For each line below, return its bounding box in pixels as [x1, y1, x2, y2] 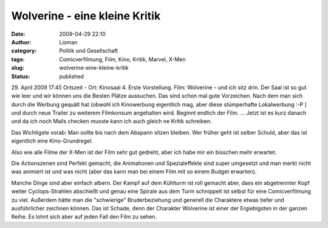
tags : [11, 55, 25, 63]
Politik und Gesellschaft [59, 47, 118, 55]
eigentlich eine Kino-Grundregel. [11, 137, 94, 145]
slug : [11, 64, 24, 72]
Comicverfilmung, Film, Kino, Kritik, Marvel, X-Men [59, 55, 186, 63]
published [59, 73, 84, 80]
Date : [11, 30, 26, 38]
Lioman [59, 38, 78, 45]
